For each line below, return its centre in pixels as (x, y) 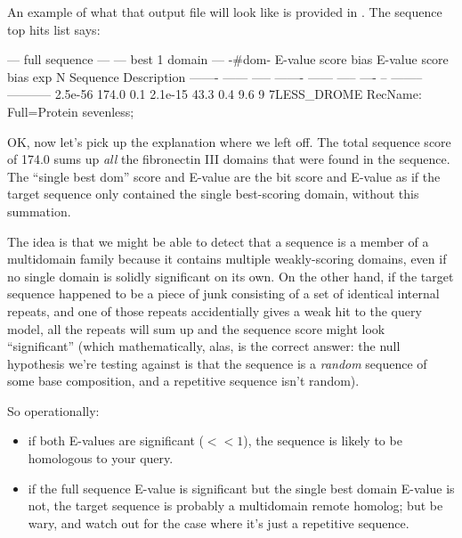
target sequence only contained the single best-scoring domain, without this (213, 194)
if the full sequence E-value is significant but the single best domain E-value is (241, 488)
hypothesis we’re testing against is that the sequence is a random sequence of (217, 363)
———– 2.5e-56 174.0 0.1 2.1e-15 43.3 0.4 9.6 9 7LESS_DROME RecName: (215, 94)
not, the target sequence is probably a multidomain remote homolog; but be (235, 505)
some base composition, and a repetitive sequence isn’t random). (183, 381)
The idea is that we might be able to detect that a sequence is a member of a (218, 241)
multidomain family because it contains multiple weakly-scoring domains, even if (227, 259)
